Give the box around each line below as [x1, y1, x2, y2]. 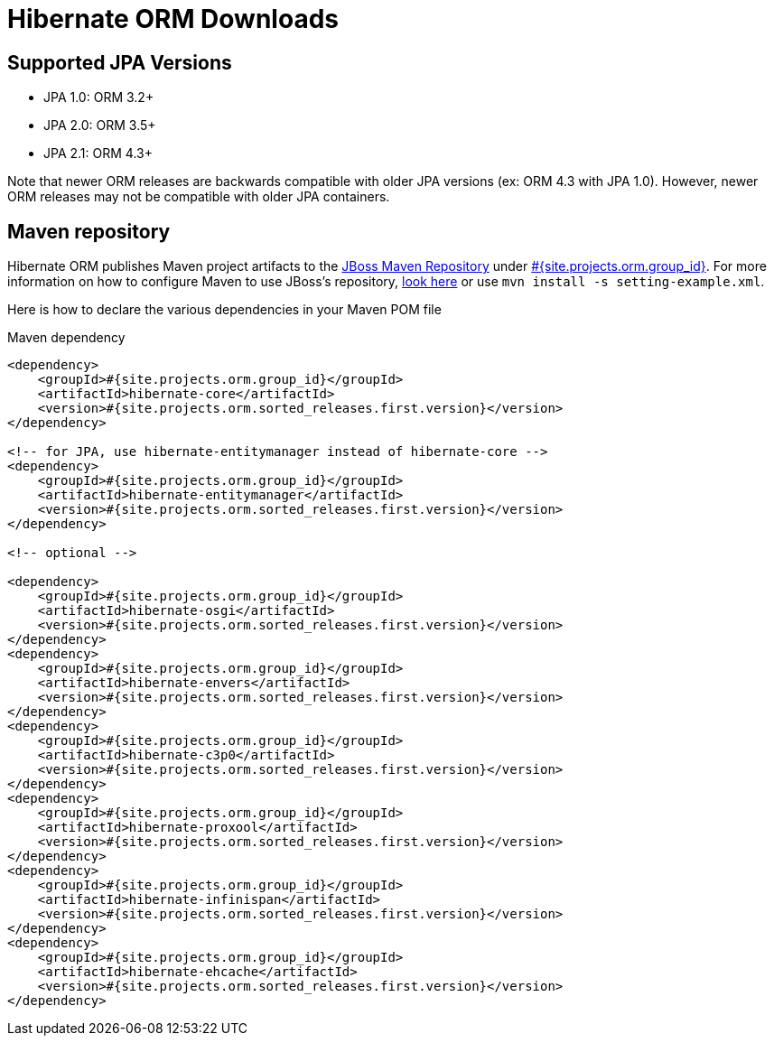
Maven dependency [7, 330, 126, 346]
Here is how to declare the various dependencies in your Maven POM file [7, 302, 442, 318]
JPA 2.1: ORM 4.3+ [43, 145, 153, 162]
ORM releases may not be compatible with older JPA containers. [7, 189, 390, 205]
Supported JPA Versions [7, 51, 232, 74]
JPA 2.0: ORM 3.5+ [43, 117, 156, 134]
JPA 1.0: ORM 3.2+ [43, 89, 154, 106]
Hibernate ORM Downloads [7, 4, 339, 34]
